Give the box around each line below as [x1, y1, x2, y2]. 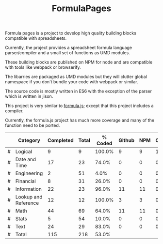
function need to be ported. [5, 122, 60, 128]
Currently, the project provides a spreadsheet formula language [5, 45, 132, 51]
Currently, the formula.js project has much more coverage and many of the [5, 117, 154, 123]
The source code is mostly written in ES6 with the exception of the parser [5, 88, 152, 94]
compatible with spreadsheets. [5, 35, 67, 41]
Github [118, 137, 135, 144]
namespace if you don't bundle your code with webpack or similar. [5, 79, 138, 85]
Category [17, 137, 40, 144]
